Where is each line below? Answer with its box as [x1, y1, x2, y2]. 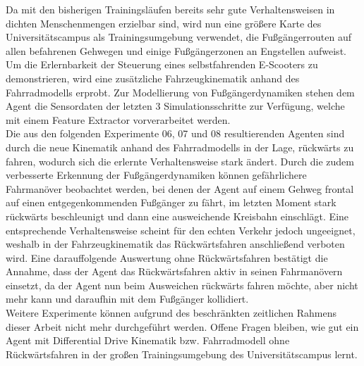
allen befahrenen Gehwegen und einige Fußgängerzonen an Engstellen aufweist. [6, 43, 346, 58]
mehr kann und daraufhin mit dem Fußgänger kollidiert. [6, 291, 249, 306]
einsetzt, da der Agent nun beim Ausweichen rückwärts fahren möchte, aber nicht [6, 277, 358, 292]
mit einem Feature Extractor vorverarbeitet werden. [6, 112, 231, 127]
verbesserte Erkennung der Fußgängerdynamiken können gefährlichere [6, 168, 307, 182]
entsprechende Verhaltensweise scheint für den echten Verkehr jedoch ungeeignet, [6, 222, 356, 237]
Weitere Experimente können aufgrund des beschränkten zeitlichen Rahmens [6, 305, 337, 320]
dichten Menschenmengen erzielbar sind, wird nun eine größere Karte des [6, 15, 322, 30]
